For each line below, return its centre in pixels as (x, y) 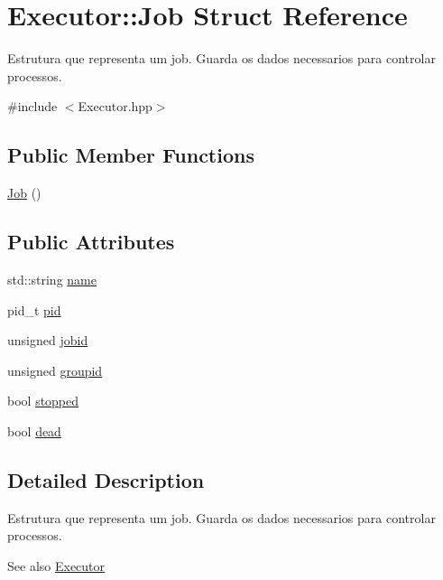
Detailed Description (106, 479)
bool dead (34, 430)
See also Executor (56, 565)
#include (32, 106)
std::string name (52, 279)
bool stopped (43, 401)
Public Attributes (91, 242)
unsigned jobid (48, 340)
